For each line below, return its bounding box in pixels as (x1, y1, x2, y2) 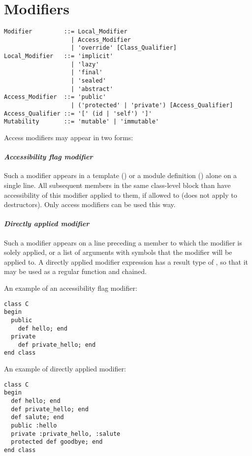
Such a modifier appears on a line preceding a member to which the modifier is (4, 237, 242, 247)
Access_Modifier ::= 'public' (4, 93, 106, 101)
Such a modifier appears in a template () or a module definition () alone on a (4, 170, 237, 181)
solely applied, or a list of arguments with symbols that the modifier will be (4, 247, 232, 257)
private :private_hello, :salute (11, 430, 121, 437)
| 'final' (71, 69, 103, 76)
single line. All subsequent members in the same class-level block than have (4, 180, 231, 190)
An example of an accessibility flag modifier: (4, 282, 137, 293)
